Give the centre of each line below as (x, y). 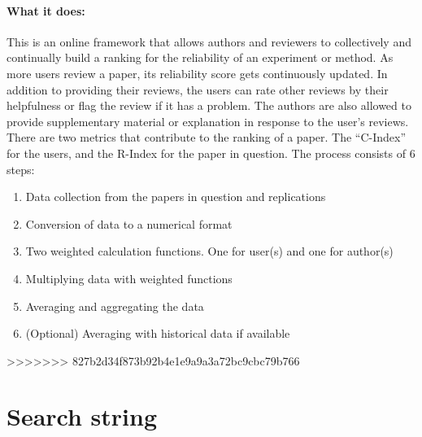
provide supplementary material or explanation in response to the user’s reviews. (208, 121)
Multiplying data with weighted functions (129, 278)
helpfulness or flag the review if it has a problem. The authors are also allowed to (209, 105)
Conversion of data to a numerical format (129, 223)
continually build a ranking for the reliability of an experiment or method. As (200, 57)
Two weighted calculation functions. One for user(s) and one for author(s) (209, 251)
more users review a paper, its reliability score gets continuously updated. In (197, 73)
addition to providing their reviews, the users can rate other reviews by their (198, 89)
